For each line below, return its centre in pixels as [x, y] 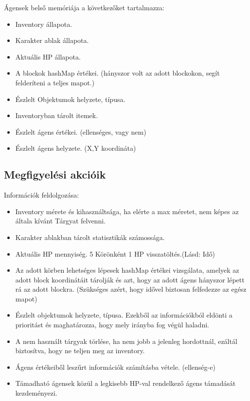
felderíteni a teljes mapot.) [55, 82]
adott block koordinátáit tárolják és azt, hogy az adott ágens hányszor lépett [130, 279]
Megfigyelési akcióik [55, 174]
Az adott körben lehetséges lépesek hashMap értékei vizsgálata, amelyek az [127, 270]
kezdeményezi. [36, 393]
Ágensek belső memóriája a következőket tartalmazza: [84, 7]
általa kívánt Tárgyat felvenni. [60, 221]
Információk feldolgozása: [42, 195]
